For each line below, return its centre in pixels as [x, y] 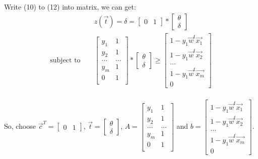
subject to [65, 60]
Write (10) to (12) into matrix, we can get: [70, 7]
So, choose [20, 126]
